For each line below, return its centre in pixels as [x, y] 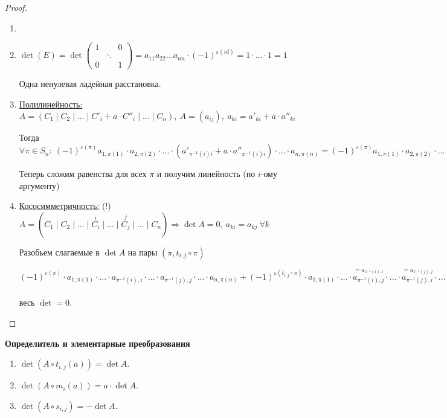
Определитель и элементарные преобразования [98, 343]
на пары [143, 252]
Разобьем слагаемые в [59, 252]
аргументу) [39, 185]
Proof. [16, 7]
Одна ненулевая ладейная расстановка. [90, 84]
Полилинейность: [51, 104]
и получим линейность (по [206, 174]
